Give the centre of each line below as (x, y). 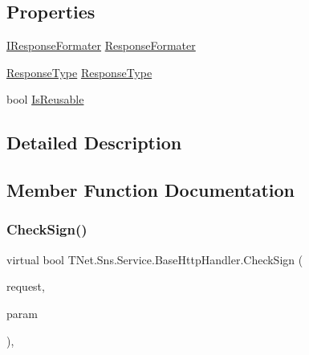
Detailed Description (94, 143)
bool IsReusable (45, 99)
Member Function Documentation (151, 190)
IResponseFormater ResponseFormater (101, 45)
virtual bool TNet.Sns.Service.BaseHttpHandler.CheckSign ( (155, 259)
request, (26, 286)
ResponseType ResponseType (79, 72)
